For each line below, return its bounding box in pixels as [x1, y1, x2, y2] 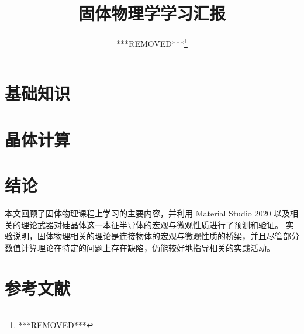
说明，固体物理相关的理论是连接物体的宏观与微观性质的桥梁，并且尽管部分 [12, 230, 299, 242]
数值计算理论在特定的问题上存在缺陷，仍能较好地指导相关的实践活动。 [5, 241, 275, 253]
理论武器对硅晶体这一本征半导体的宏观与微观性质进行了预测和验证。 [20, 218, 283, 230]
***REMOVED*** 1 [116, 36, 188, 49]
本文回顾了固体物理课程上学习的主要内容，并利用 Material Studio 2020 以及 [5, 207, 291, 219]
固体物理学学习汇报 [78, 1, 226, 25]
